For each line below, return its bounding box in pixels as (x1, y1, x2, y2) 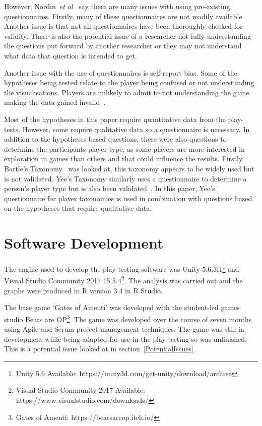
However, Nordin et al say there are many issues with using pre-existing (4, 1, 230, 11)
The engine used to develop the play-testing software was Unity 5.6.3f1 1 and (4, 262, 239, 274)
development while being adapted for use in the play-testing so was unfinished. (4, 333, 247, 344)
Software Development (4, 232, 164, 253)
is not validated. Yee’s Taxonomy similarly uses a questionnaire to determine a (4, 173, 247, 184)
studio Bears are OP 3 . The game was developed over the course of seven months (4, 312, 252, 324)
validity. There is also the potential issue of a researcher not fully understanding (4, 30, 251, 41)
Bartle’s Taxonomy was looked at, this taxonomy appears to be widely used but (4, 163, 254, 173)
